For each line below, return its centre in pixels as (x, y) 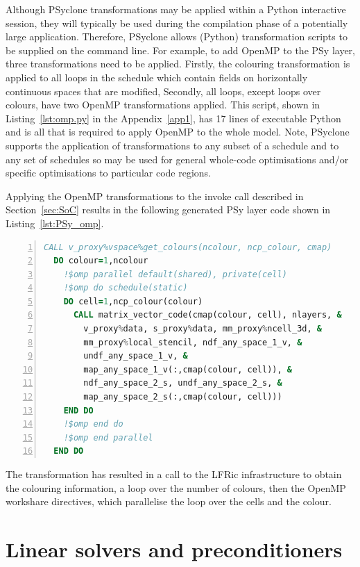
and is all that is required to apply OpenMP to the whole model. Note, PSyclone (178, 132)
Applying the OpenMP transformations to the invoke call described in (155, 196)
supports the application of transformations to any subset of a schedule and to (172, 145)
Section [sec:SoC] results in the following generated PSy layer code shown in (168, 209)
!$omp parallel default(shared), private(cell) (175, 274)
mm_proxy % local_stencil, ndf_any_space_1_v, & (193, 342)
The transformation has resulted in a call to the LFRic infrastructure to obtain (174, 474)
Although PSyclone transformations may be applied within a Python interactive (176, 9)
